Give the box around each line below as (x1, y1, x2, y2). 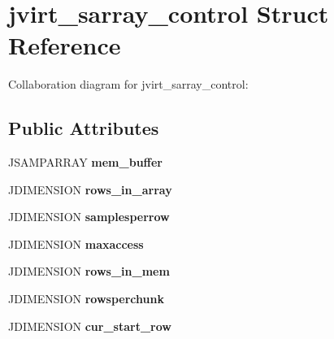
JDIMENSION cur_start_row (8, 317, 171, 334)
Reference (8, 28, 121, 62)
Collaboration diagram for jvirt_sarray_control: (8, 76, 249, 93)
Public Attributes (8, 115, 159, 141)
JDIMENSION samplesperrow (8, 208, 170, 225)
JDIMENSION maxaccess (8, 235, 144, 252)
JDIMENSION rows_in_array (8, 180, 172, 198)
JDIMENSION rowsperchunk (8, 290, 164, 307)
